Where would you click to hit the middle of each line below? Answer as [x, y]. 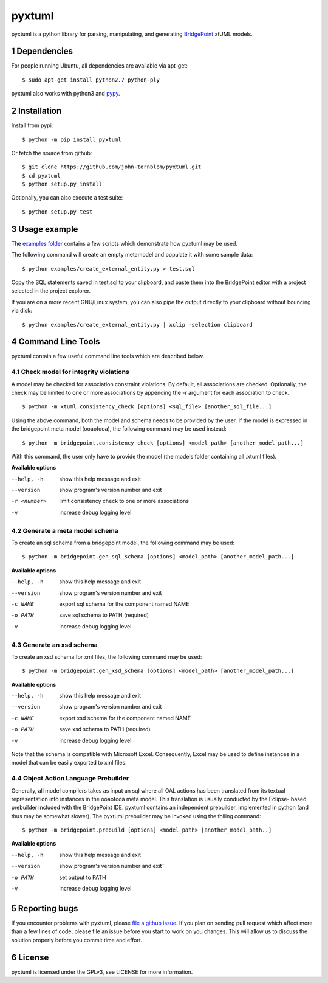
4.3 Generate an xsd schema [54, 645]
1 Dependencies [42, 51]
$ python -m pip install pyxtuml [72, 139]
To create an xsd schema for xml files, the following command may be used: [107, 656]
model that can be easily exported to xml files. [69, 763]
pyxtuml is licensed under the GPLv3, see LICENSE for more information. [102, 972]
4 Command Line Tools [56, 342]
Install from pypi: [32, 125]
